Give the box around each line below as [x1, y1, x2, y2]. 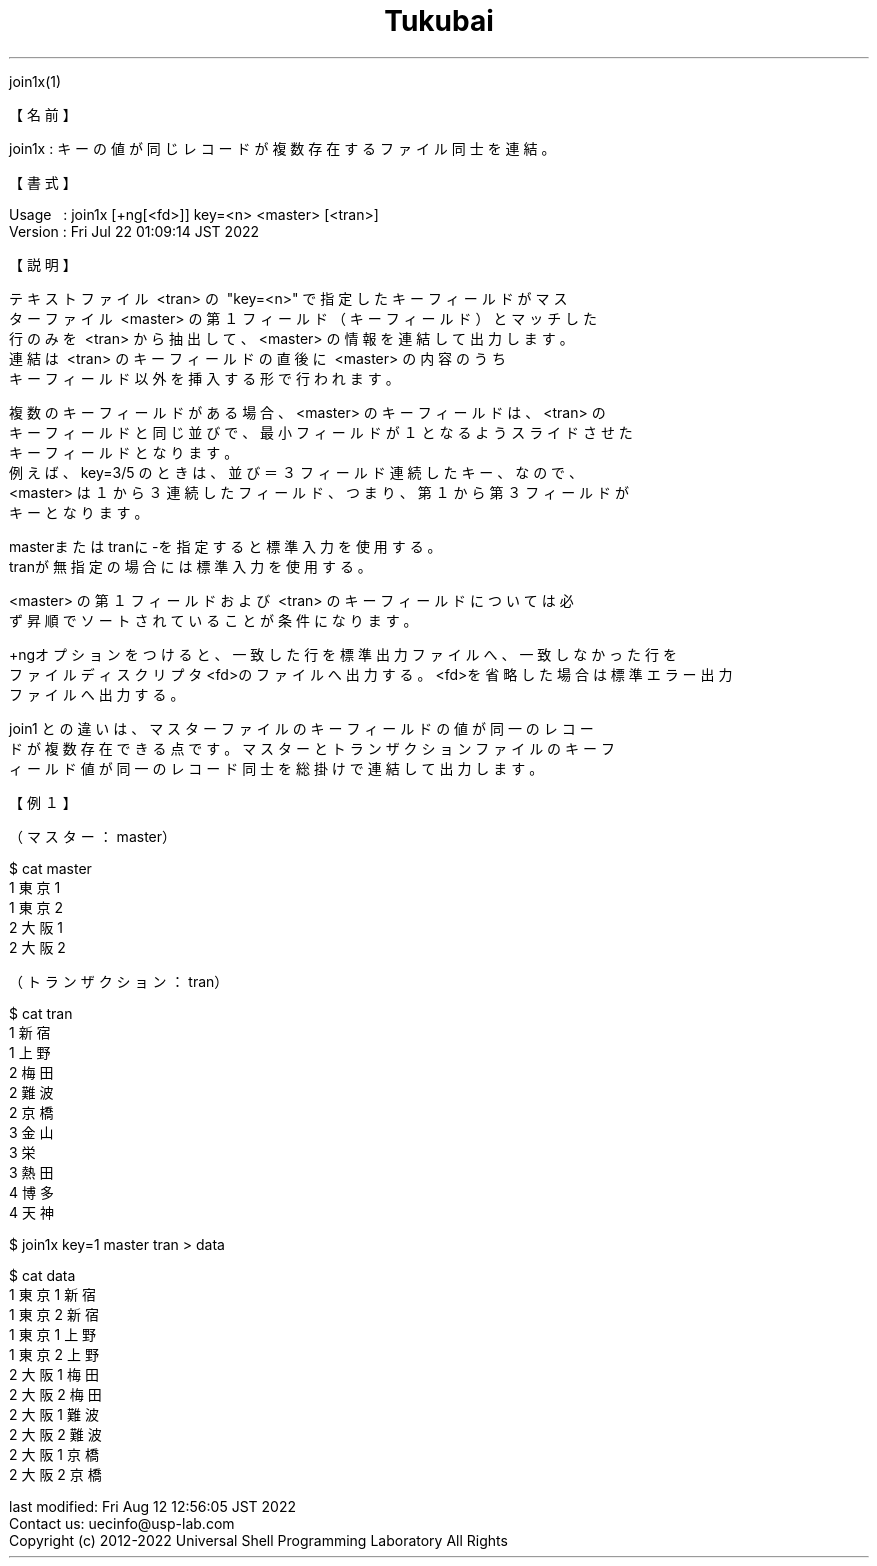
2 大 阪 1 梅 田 [9, 1365, 99, 1383]
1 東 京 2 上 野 [9, 1345, 99, 1363]
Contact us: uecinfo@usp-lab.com [9, 1514, 235, 1532]
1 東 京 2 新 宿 [9, 1305, 99, 1323]
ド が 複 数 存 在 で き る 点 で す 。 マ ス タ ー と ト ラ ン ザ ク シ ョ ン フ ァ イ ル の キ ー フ [9, 739, 615, 757]
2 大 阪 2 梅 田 [9, 1385, 102, 1403]
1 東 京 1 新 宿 [9, 1285, 97, 1303]
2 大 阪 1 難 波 [9, 1405, 99, 1423]
